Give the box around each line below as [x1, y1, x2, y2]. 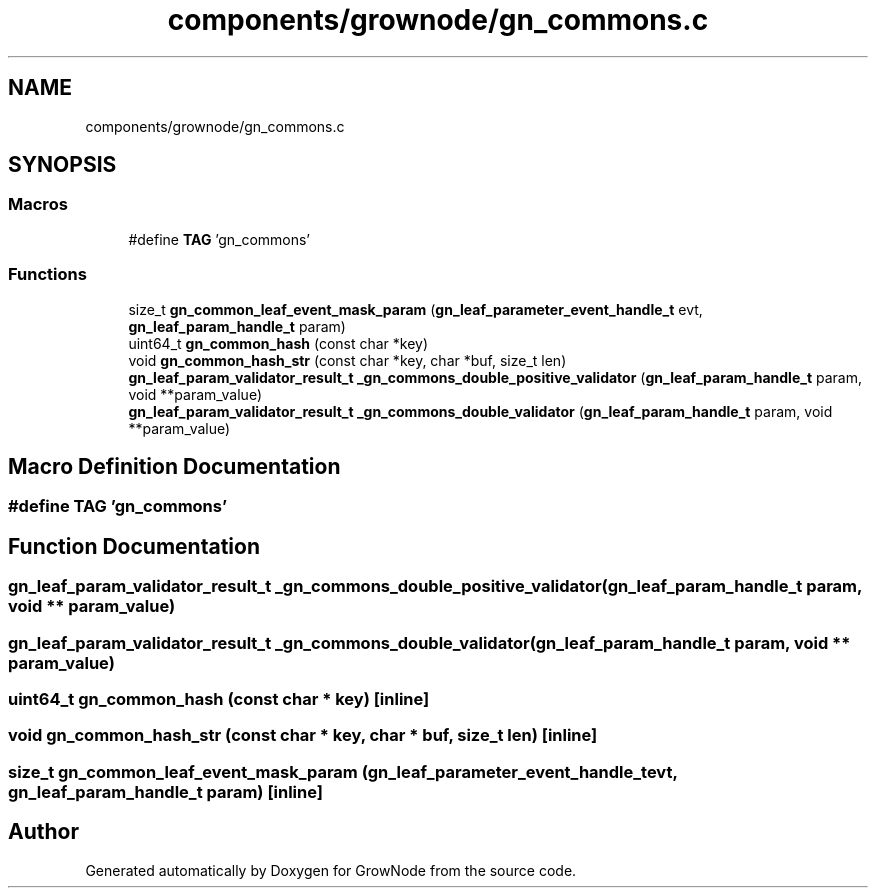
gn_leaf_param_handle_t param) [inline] [8, 781, 323, 802]
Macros [8, 194, 68, 215]
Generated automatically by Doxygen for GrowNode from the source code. [85, 861, 577, 879]
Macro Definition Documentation [8, 453, 341, 479]
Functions [8, 264, 87, 285]
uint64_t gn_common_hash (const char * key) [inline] [8, 689, 430, 709]
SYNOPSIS [8, 152, 117, 178]
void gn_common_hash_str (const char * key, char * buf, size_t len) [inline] [8, 725, 598, 746]
